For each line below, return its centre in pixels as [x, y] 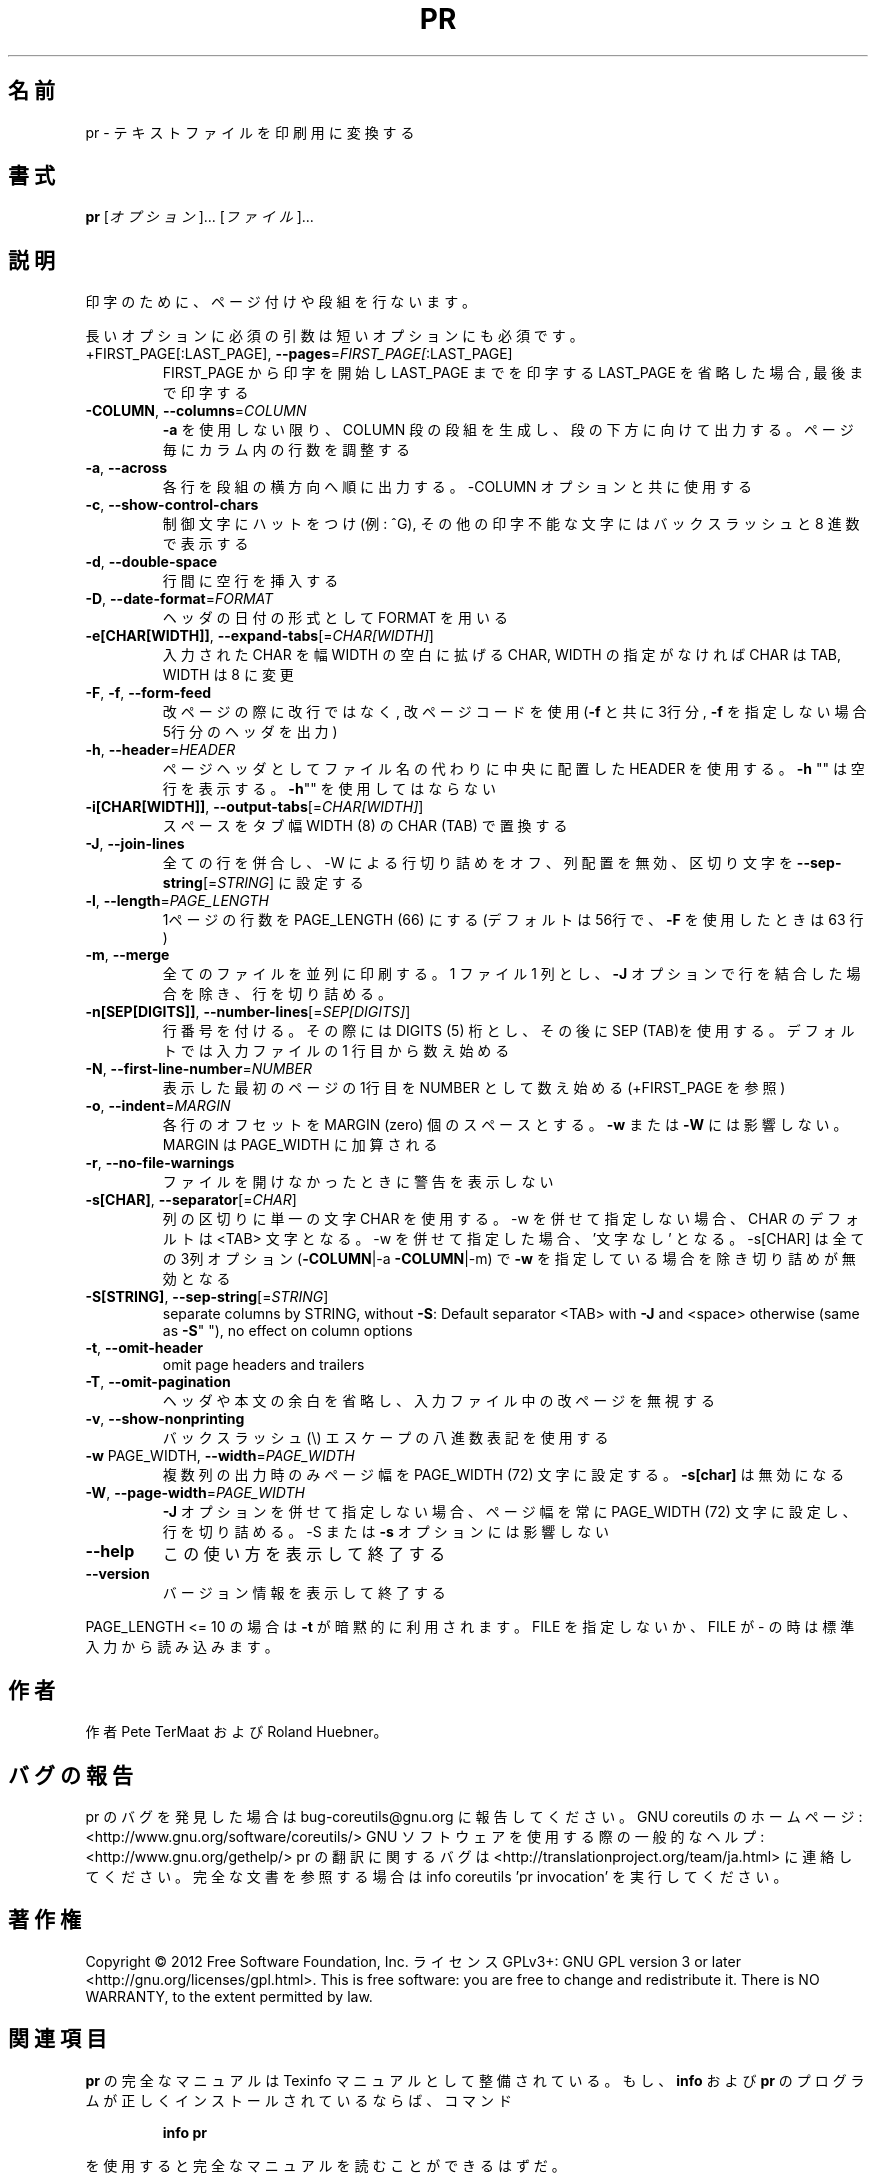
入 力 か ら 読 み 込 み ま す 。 [182, 1647]
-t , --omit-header [144, 1348]
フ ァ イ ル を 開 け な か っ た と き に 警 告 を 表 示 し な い [358, 1182]
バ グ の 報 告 [70, 1775]
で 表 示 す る [205, 544]
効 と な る [196, 1279]
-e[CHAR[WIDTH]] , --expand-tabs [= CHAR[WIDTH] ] [259, 636]
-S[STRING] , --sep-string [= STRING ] [207, 1297]
